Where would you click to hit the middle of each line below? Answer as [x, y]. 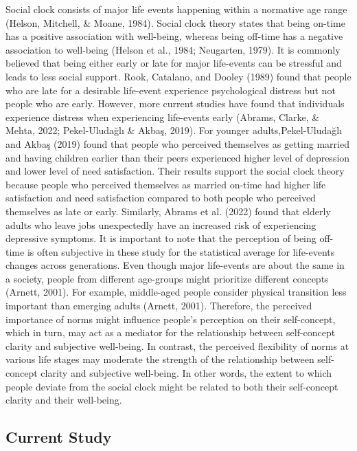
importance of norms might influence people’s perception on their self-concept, [171, 319]
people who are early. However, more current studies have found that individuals [175, 103]
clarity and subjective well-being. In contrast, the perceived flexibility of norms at [177, 345]
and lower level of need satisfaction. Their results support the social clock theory [175, 171]
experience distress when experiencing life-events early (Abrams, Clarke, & [163, 117]
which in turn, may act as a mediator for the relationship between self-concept [171, 332]
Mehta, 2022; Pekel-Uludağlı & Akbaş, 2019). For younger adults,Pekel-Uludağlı [174, 130]
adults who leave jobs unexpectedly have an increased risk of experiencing [161, 224]
